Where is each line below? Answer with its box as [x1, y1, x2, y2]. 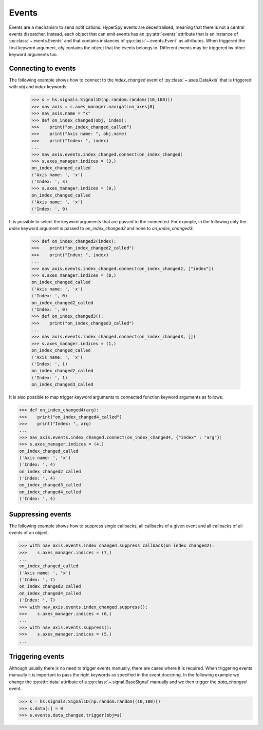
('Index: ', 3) [31, 179, 68, 185]
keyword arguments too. [9, 52, 58, 58]
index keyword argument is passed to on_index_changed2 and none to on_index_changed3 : [9, 226, 194, 231]
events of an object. [9, 530, 49, 536]
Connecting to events [9, 64, 76, 73]
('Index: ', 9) [31, 206, 68, 211]
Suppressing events [9, 510, 72, 519]
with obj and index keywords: [9, 84, 68, 90]
